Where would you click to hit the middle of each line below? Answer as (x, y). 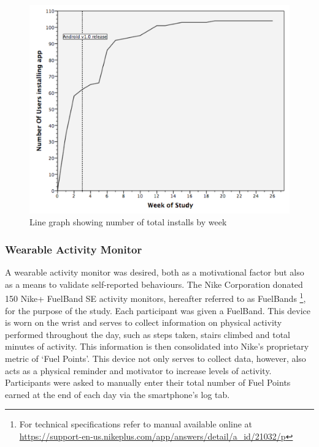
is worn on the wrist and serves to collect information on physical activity (144, 322)
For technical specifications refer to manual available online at (136, 424)
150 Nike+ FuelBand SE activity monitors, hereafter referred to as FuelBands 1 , (156, 297)
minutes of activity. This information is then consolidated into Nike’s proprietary (157, 346)
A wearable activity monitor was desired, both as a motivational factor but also (155, 272)
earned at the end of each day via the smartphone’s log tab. (117, 394)
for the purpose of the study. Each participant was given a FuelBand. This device (158, 310)
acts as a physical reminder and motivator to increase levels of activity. (138, 370)
